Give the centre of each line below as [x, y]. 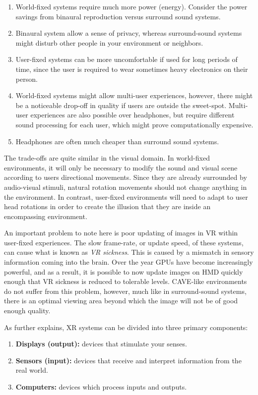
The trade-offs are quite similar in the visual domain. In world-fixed [107, 158]
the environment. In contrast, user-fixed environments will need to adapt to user [126, 197]
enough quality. [27, 310]
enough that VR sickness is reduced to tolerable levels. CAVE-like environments [126, 281]
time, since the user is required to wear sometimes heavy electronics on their [132, 69]
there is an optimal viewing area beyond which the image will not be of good [121, 301]
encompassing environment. [46, 216]
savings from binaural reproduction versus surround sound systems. [118, 16]
